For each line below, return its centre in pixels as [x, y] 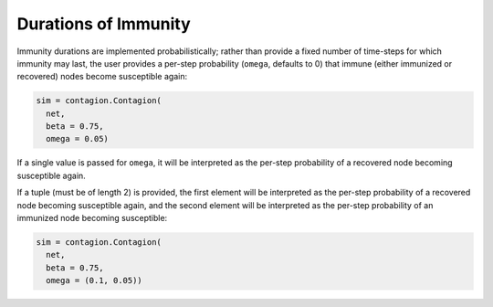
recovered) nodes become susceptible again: [102, 77]
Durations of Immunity [104, 24]
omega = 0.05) [78, 139]
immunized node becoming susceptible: [92, 218]
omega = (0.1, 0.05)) [94, 281]
